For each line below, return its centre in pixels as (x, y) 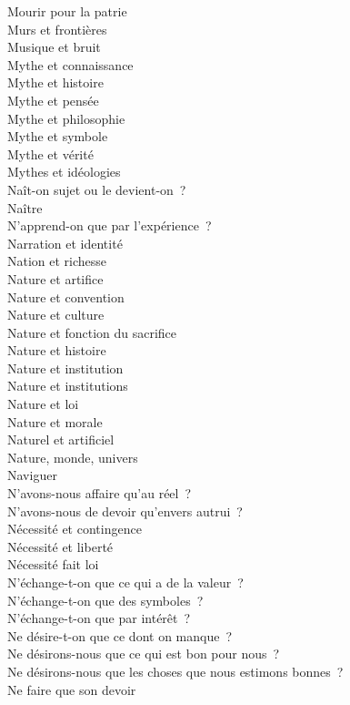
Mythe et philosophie (66, 118)
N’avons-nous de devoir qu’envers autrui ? (125, 511)
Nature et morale (55, 421)
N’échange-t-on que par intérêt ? (99, 618)
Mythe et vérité (50, 153)
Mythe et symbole (58, 136)
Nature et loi (43, 404)
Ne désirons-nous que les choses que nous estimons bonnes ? (175, 671)
